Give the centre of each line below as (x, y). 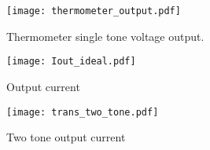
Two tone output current (66, 137)
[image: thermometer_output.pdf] (94, 11)
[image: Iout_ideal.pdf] (71, 62)
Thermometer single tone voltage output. (105, 36)
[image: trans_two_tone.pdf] (83, 112)
